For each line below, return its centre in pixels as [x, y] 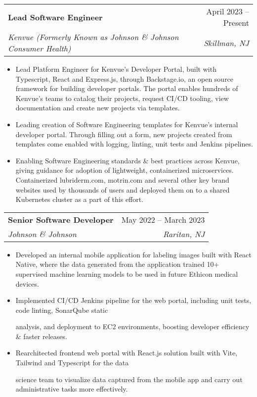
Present [236, 23]
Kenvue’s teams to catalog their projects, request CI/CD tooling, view [122, 98]
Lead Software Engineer [55, 17]
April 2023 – [228, 11]
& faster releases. [41, 336]
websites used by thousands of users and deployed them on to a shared [123, 189]
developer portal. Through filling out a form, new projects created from [124, 134]
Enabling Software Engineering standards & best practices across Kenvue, [128, 160]
